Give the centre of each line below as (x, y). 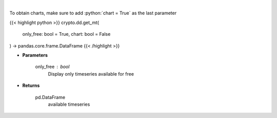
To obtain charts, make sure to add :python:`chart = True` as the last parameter (93, 13)
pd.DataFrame (50, 97)
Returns (31, 86)
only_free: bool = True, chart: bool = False (66, 34)
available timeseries (69, 104)
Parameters (35, 55)
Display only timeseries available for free (91, 74)
